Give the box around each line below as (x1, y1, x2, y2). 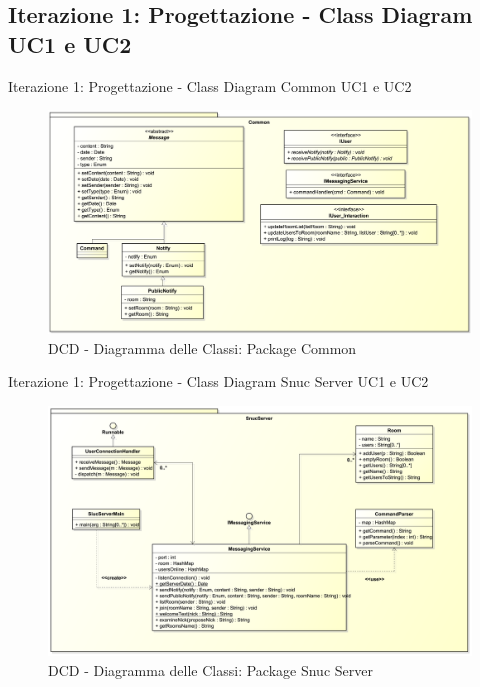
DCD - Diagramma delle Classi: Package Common (48, 337, 357, 358)
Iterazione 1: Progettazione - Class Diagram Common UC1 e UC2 (8, 75, 412, 96)
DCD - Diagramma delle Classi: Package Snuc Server (48, 659, 373, 680)
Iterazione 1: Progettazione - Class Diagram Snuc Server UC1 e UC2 (8, 371, 429, 392)
